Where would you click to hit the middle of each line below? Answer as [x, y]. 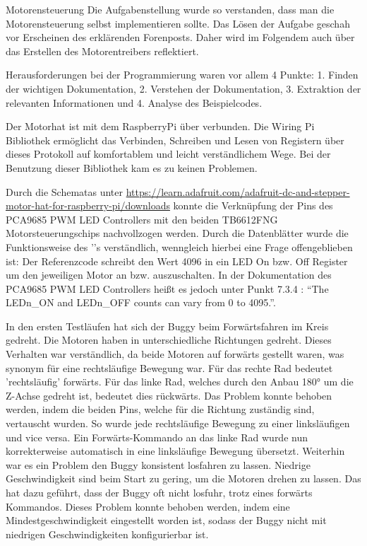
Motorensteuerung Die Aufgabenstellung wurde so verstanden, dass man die [170, 9]
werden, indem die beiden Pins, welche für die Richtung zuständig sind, [160, 409]
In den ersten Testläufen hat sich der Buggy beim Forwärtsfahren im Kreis [167, 326]
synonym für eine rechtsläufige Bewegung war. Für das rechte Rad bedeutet [169, 367]
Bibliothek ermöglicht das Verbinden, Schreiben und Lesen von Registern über [175, 140]
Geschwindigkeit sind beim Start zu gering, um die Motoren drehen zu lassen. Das [183, 478]
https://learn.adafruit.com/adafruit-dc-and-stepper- [238, 191]
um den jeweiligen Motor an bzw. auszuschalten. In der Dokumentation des [169, 275]
